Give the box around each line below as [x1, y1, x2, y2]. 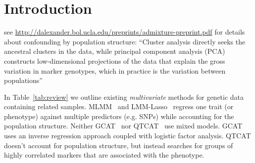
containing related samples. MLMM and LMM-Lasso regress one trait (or [4, 101, 234, 112]
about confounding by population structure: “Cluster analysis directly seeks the [4, 36, 246, 46]
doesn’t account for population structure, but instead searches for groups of [4, 140, 233, 150]
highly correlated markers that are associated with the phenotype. [4, 150, 204, 160]
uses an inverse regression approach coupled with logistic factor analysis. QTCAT [4, 130, 251, 141]
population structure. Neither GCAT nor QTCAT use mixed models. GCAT [4, 121, 243, 131]
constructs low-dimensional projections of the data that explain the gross [4, 55, 225, 66]
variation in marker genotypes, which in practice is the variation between [4, 65, 226, 76]
